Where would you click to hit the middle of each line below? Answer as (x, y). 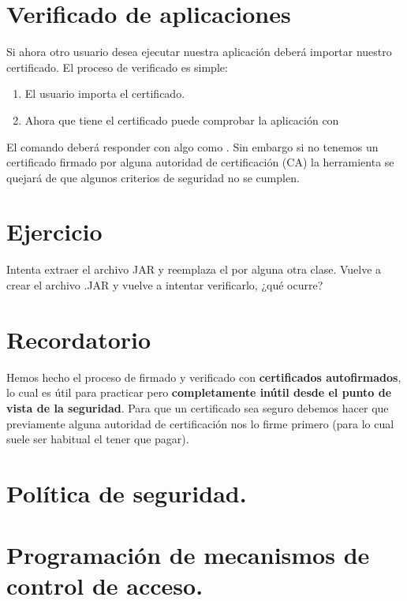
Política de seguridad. (127, 493)
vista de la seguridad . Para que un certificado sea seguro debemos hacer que (198, 407)
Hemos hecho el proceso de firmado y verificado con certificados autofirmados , (204, 377)
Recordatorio (79, 339)
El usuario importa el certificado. (105, 93)
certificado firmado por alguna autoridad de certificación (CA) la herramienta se (200, 162)
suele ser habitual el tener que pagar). (98, 439)
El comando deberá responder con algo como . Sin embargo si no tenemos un (192, 146)
